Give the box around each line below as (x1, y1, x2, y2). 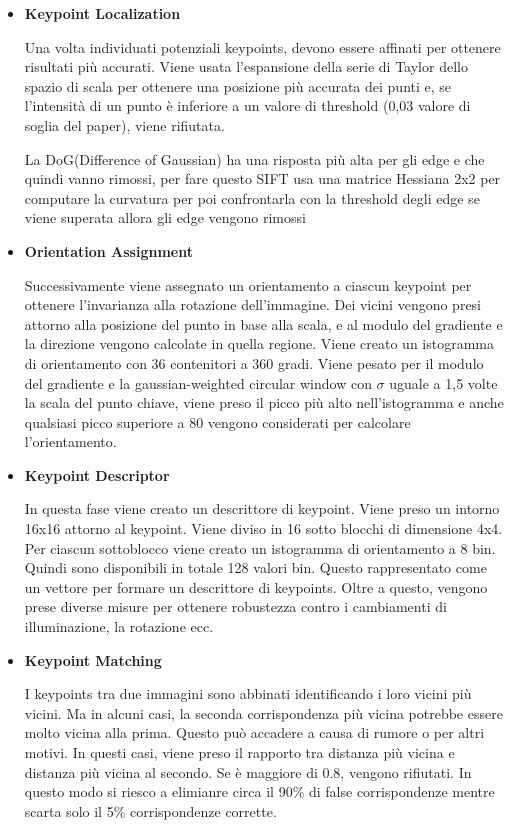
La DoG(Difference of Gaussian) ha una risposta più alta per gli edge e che (24, 148, 485, 169)
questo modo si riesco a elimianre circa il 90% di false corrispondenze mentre (24, 781, 495, 802)
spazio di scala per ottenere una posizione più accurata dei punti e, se (24, 75, 452, 96)
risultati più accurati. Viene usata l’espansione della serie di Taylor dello (24, 56, 468, 77)
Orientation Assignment (24, 240, 193, 261)
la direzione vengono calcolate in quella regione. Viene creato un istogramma (24, 333, 495, 354)
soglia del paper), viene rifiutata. (24, 114, 225, 135)
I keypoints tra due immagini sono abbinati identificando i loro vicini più (24, 683, 472, 704)
